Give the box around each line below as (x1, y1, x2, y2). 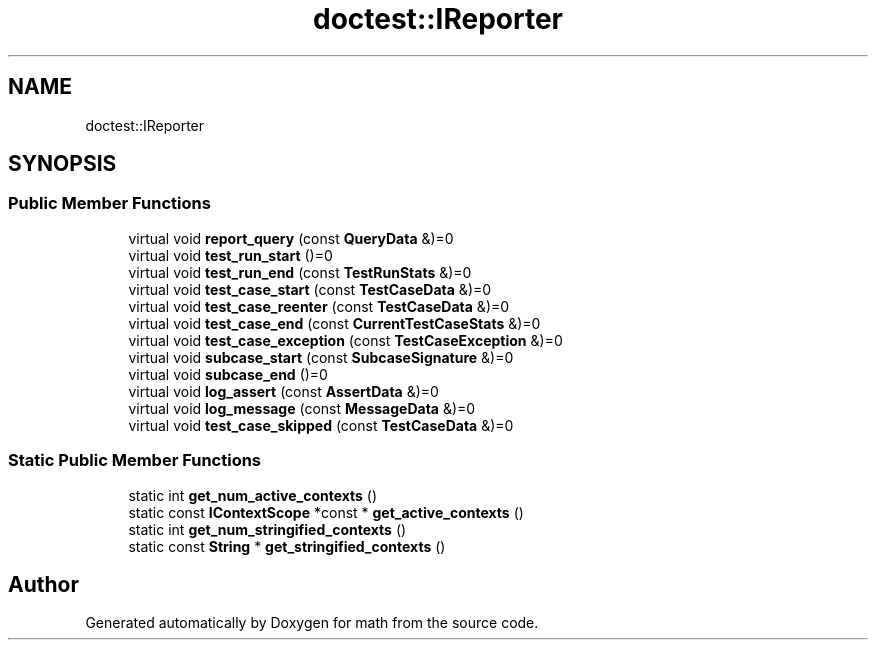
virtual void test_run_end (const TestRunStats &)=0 (128, 263, 472, 281)
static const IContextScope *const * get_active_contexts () (128, 503, 524, 521)
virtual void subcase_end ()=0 (128, 365, 328, 383)
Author (8, 571, 79, 597)
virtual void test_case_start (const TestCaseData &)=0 (128, 280, 492, 298)
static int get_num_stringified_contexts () (128, 520, 407, 538)
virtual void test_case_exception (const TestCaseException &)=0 (128, 331, 563, 349)
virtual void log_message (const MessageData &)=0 (128, 399, 476, 417)
